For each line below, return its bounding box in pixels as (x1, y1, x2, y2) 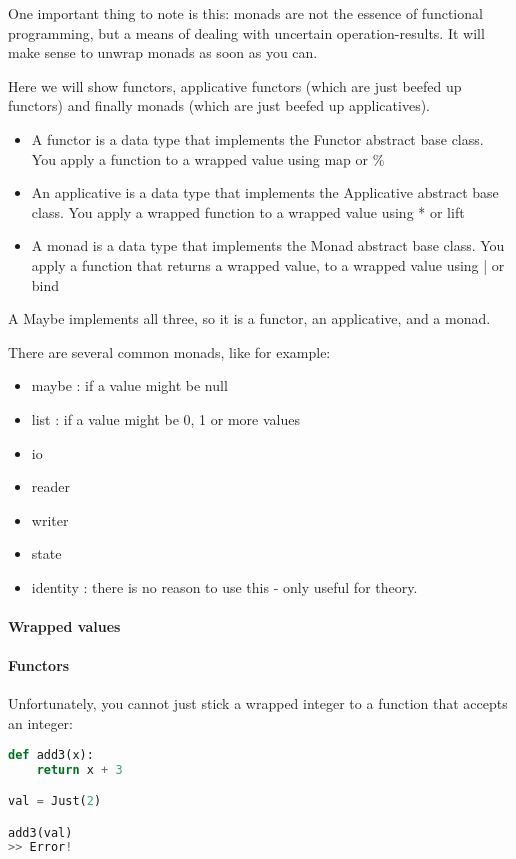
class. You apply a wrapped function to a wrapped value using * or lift (31, 201, 465, 222)
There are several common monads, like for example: (8, 341, 331, 362)
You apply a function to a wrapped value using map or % (31, 148, 385, 169)
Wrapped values (8, 616, 121, 637)
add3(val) (8, 825, 73, 840)
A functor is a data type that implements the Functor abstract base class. (31, 128, 484, 149)
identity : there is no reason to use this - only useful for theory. (31, 576, 418, 597)
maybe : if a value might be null (31, 375, 228, 396)
